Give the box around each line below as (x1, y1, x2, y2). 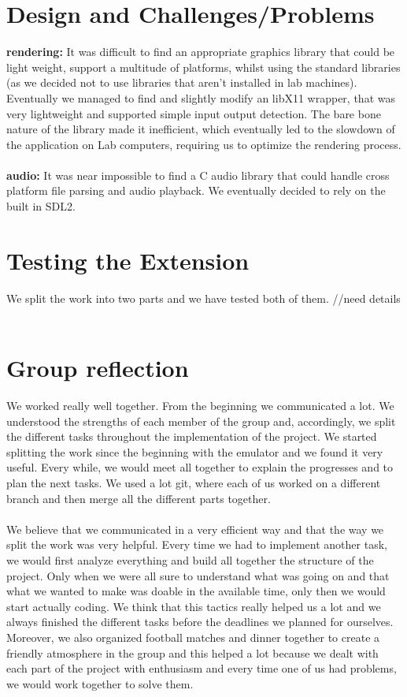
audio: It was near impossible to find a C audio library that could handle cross (6, 166, 390, 183)
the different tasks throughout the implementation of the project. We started (6, 428, 377, 445)
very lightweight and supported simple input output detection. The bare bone (6, 105, 381, 121)
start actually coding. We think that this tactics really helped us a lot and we (6, 598, 381, 614)
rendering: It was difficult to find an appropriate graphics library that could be (6, 43, 395, 60)
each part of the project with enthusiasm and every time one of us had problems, (6, 660, 397, 676)
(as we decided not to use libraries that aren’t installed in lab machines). (6, 74, 357, 91)
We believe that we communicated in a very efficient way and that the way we (6, 520, 384, 537)
